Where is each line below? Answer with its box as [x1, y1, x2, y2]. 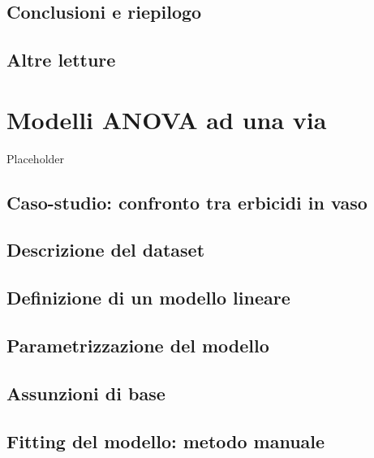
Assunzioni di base [6, 380, 166, 405]
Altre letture [6, 47, 116, 72]
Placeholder [6, 149, 65, 166]
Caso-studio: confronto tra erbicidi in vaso [6, 189, 368, 214]
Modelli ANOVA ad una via [6, 102, 327, 136]
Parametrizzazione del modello [6, 333, 269, 358]
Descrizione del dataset [6, 237, 205, 262]
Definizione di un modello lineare [6, 285, 290, 310]
